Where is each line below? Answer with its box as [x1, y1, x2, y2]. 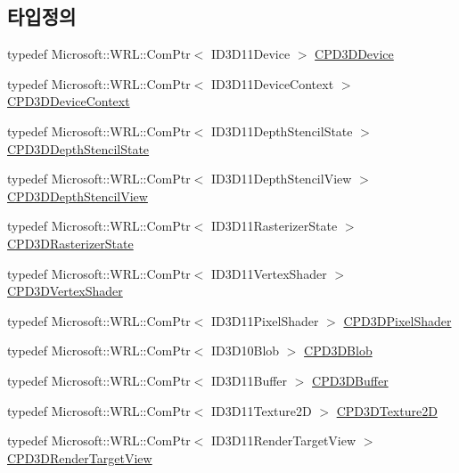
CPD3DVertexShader [7, 281, 123, 300]
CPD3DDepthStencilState [7, 139, 150, 158]
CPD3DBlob [304, 341, 373, 360]
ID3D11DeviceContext [211, 74, 334, 93]
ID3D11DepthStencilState [211, 121, 353, 140]
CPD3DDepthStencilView [7, 186, 148, 205]
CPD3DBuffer [312, 371, 389, 389]
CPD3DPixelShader [343, 311, 452, 330]
